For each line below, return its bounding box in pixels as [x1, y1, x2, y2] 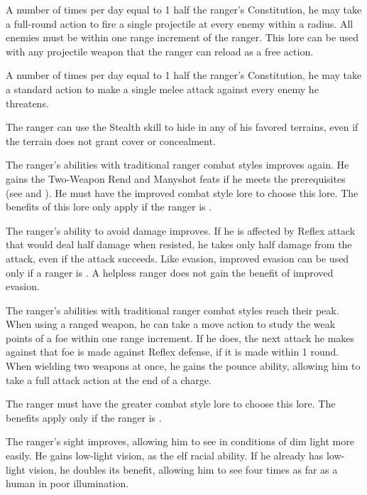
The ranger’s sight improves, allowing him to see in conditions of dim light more [6, 434, 354, 449]
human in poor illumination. [6, 476, 129, 491]
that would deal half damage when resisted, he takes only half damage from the [6, 237, 352, 252]
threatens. [6, 95, 49, 110]
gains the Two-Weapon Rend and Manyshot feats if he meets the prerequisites [6, 171, 346, 186]
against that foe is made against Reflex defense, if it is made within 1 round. [6, 344, 339, 359]
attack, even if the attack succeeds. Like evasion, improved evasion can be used [6, 250, 349, 265]
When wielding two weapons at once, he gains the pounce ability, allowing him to [6, 358, 361, 373]
